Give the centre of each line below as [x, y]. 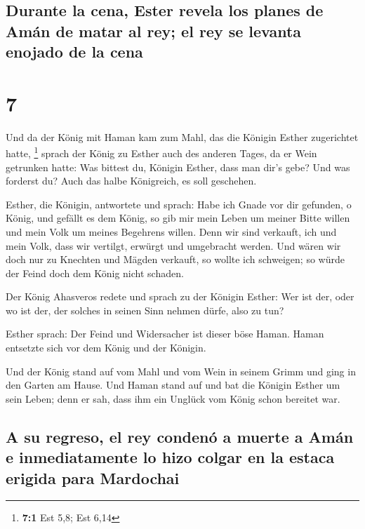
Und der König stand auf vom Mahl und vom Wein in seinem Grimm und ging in [181, 371]
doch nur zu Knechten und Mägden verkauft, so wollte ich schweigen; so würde [175, 259]
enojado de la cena [74, 52]
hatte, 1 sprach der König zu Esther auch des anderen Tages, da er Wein [161, 152]
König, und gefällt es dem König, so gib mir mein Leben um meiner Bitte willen [178, 218]
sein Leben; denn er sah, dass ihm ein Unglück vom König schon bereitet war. [173, 398]
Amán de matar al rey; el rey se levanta [154, 31]
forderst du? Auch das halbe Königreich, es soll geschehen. [131, 181]
